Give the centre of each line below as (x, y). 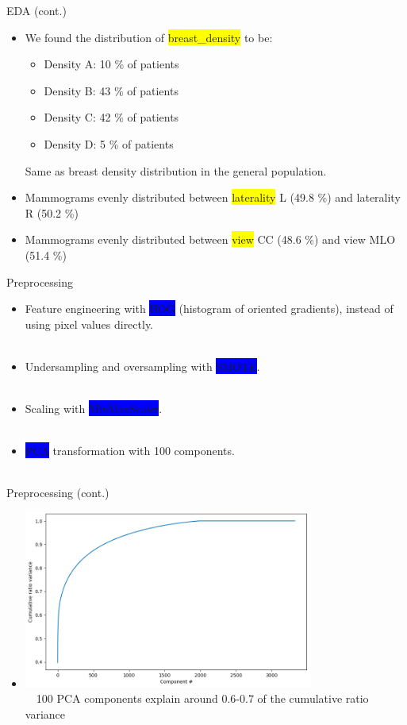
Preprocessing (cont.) (58, 493)
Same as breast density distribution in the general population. (176, 170)
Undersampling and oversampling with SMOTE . (142, 366)
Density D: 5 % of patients (109, 143)
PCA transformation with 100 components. (130, 451)
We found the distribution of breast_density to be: (149, 37)
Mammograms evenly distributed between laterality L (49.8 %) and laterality (213, 197)
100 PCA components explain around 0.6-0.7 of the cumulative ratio (202, 698)
